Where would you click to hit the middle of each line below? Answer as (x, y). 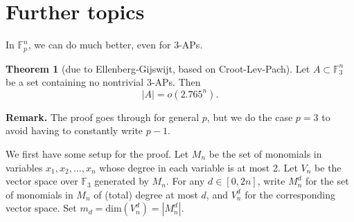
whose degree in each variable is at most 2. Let (198, 167)
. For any (185, 181)
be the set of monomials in (265, 153)
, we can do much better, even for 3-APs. (115, 45)
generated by (122, 181)
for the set (327, 181)
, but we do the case (250, 117)
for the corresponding (290, 194)
